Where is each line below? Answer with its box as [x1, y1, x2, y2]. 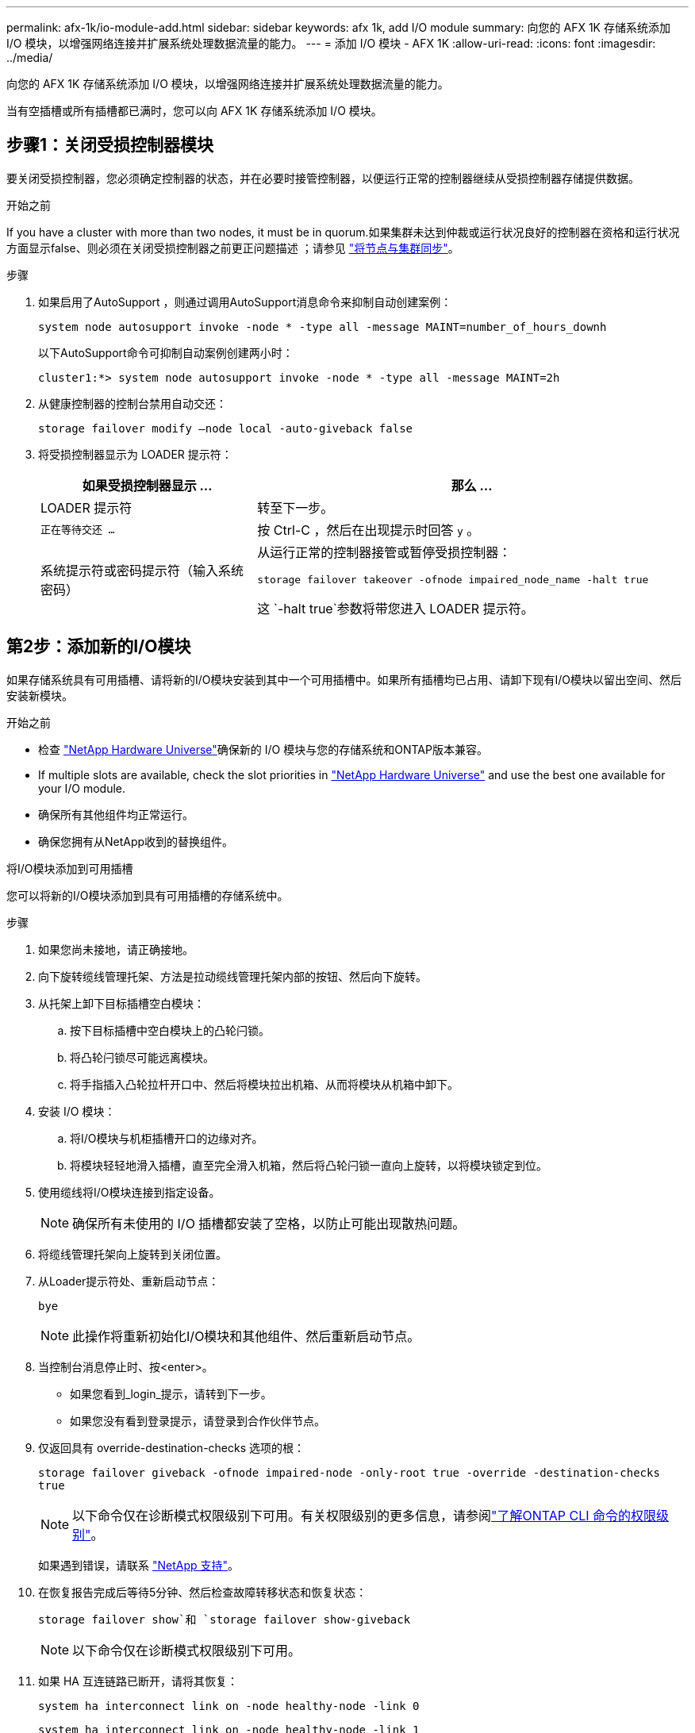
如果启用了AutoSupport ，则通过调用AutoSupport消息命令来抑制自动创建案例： [38, 294, 452, 309]
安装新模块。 [6, 688, 73, 702]
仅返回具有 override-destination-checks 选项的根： [38, 1440, 305, 1454]
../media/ [6, 51, 53, 64]
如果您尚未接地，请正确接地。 [38, 942, 194, 956]
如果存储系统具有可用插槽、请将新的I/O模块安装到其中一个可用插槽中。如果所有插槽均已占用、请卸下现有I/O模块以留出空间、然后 [6, 672, 682, 686]
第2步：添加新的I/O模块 [6, 636, 191, 657]
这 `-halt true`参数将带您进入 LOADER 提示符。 [257, 600, 534, 617]
